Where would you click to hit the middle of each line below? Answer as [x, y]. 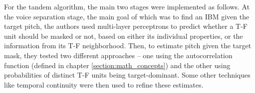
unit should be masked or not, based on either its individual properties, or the [124, 36]
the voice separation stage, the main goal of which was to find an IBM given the [127, 16]
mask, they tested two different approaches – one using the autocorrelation [118, 55]
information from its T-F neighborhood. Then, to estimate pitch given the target [128, 46]
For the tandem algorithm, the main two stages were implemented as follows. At [127, 6]
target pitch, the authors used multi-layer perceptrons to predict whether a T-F [126, 26]
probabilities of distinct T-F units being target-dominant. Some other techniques [127, 75]
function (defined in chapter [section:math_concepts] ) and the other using [117, 65]
